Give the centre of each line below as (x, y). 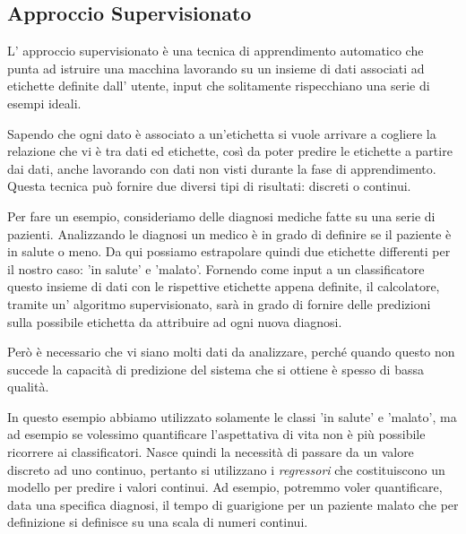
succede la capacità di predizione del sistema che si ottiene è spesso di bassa (216, 369)
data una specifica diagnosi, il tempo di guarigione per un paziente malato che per (233, 504)
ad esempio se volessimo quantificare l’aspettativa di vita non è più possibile (216, 434)
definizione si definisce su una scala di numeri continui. (158, 522)
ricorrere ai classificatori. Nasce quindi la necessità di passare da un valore (211, 452)
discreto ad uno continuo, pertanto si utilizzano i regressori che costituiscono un (226, 469)
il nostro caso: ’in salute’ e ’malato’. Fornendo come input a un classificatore (216, 268)
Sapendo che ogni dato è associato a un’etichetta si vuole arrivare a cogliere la (222, 133)
